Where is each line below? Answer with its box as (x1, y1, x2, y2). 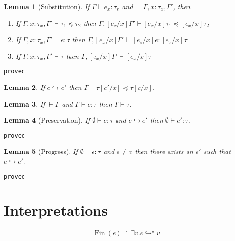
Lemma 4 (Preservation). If (4, 115, 90, 125)
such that (203, 146, 231, 156)
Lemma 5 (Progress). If (4, 146, 78, 156)
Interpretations (4, 199, 108, 219)
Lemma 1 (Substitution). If (4, 1, 90, 11)
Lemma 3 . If (4, 98, 45, 109)
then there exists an (135, 146, 193, 156)
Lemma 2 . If (4, 82, 45, 92)
